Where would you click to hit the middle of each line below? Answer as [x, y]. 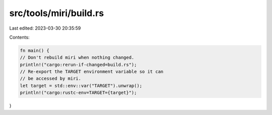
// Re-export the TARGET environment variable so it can [92, 72]
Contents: [19, 37]
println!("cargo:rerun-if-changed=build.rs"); [78, 65]
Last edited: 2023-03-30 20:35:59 [45, 28]
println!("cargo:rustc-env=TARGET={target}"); [78, 93]
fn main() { [35, 50]
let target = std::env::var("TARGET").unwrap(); [81, 86]
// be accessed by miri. [51, 79]
